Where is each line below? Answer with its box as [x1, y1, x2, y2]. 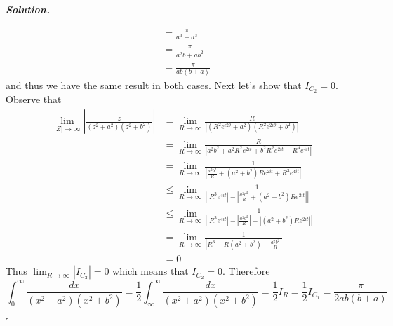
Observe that [6, 92, 62, 107]
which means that [112, 264, 189, 278]
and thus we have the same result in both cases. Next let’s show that [6, 77, 302, 92]
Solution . [6, 2, 50, 16]
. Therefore [222, 264, 270, 278]
